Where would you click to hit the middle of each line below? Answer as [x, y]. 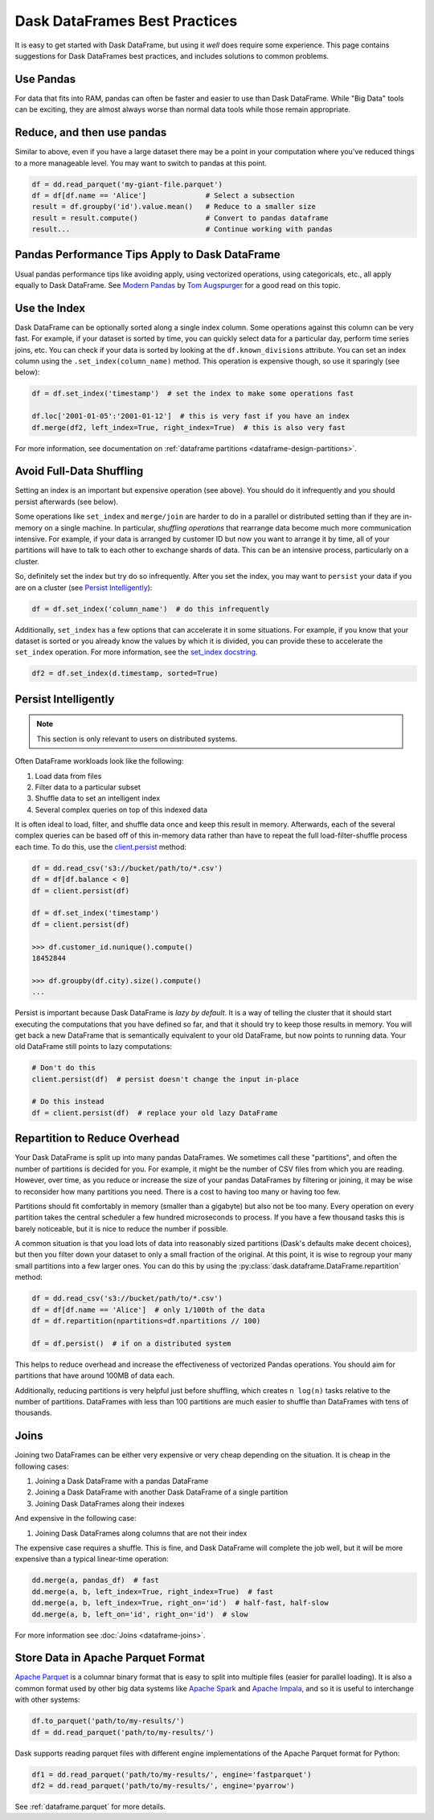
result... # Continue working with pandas [182, 230]
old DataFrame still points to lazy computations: [94, 1047]
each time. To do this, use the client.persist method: [101, 846]
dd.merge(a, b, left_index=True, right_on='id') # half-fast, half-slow [180, 1603]
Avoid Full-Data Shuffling [79, 471]
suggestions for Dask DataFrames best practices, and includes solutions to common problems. [172, 55]
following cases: [42, 1466]
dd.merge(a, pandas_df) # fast [96, 1580]
